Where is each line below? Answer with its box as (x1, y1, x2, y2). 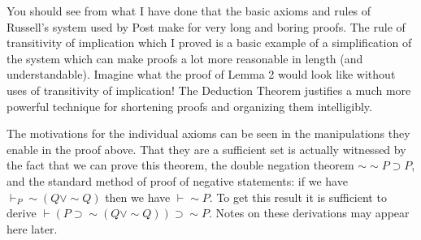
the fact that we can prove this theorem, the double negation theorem (7, 156, 354, 174)
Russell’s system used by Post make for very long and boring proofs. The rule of (7, 18, 406, 35)
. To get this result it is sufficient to (209, 188, 387, 205)
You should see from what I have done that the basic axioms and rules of (7, 2, 371, 19)
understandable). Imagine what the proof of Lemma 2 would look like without (7, 66, 396, 83)
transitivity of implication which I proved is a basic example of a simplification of (7, 34, 412, 51)
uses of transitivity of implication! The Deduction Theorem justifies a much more (7, 81, 411, 98)
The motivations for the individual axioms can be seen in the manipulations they (7, 125, 410, 142)
